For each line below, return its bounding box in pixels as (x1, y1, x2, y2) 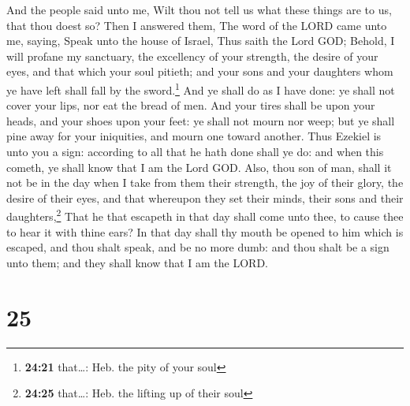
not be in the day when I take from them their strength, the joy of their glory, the (6, 174, 404, 191)
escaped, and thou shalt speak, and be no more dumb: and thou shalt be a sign (6, 239, 389, 255)
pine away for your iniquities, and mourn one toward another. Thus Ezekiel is (6, 128, 382, 144)
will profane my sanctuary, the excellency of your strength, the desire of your (6, 47, 378, 64)
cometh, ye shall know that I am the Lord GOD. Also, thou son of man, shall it (6, 158, 392, 175)
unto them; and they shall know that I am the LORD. (6, 254, 268, 270)
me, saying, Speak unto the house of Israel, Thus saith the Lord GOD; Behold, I (6, 32, 395, 49)
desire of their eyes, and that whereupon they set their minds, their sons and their (6, 189, 404, 206)
